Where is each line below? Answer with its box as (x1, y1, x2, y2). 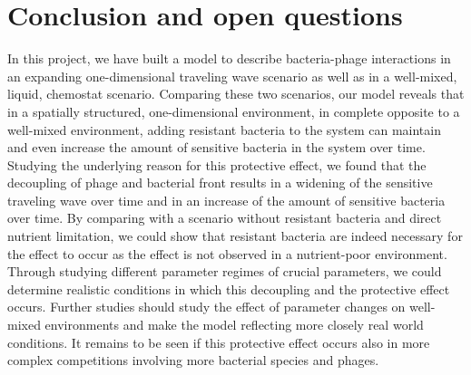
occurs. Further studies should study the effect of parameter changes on (7, 297, 406, 316)
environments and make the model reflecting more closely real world (44, 315, 424, 334)
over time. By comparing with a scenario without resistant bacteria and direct (7, 208, 442, 227)
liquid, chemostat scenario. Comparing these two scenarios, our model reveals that (7, 84, 465, 103)
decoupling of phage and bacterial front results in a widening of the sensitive (7, 173, 433, 192)
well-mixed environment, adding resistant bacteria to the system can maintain (7, 120, 441, 139)
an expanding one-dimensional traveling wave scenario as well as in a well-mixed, (7, 66, 457, 85)
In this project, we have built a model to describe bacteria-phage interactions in (7, 49, 451, 68)
